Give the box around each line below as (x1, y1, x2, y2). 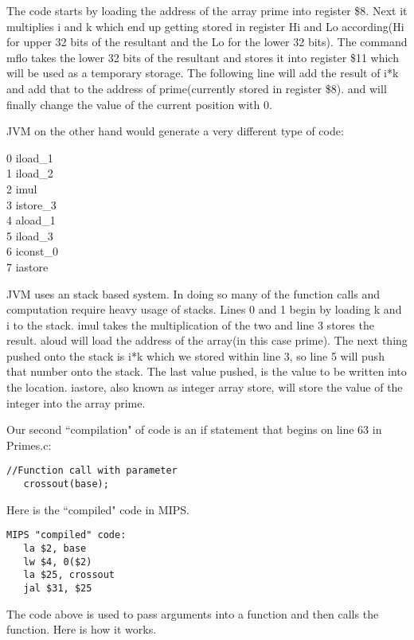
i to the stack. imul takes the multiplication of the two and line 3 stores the (6, 316, 374, 333)
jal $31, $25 (23, 582, 92, 594)
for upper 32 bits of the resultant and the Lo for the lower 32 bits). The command (6, 33, 408, 50)
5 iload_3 (6, 227, 53, 244)
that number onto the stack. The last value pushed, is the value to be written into (6, 363, 407, 380)
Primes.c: (6, 436, 52, 453)
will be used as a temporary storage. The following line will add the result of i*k (6, 64, 399, 81)
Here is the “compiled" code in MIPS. (6, 501, 189, 517)
